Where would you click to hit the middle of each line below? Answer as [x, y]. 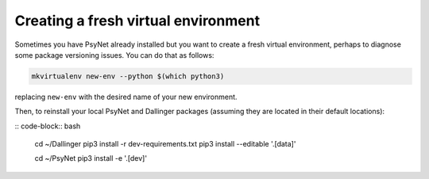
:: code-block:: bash [48, 126]
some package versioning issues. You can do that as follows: [114, 55]
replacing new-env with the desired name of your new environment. [126, 97]
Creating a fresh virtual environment [137, 21]
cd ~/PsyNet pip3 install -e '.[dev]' [91, 158]
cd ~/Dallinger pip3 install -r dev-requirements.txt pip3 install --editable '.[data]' [165, 144]
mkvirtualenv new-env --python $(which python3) [128, 76]
